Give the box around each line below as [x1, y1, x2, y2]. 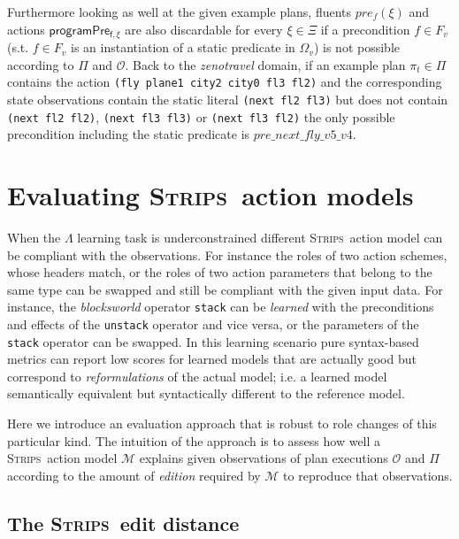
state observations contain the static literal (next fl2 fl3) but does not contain [7, 89, 448, 108]
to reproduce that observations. [283, 466, 453, 484]
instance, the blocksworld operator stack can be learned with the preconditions [7, 297, 434, 316]
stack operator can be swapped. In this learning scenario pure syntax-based [7, 332, 419, 350]
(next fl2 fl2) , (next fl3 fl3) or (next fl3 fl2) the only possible [7, 107, 395, 126]
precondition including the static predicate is [7, 125, 250, 143]
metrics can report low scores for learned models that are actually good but [7, 350, 417, 368]
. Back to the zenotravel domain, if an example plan [125, 55, 406, 73]
